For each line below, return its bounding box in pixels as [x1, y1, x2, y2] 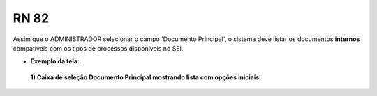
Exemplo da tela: [30, 57, 80, 65]
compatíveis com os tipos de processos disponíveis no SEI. [13, 44, 184, 52]
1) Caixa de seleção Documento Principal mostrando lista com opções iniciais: [30, 73, 262, 81]
